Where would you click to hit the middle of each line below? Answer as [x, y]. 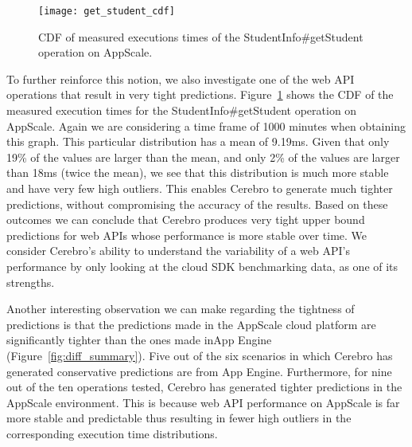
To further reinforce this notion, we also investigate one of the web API [181, 78]
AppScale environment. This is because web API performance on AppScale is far [203, 402]
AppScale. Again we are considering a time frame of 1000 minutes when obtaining [206, 125]
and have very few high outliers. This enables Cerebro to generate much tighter [200, 188]
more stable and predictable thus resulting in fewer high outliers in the [179, 418]
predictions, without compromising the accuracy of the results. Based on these [197, 204]
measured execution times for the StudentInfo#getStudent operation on [182, 110]
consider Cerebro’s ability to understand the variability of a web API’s [178, 251]
